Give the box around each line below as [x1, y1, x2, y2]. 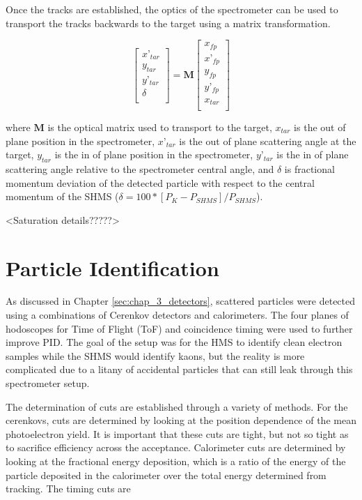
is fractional [284, 161, 335, 176]
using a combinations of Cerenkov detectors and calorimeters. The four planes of [6, 308, 349, 322]
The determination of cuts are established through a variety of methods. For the [6, 399, 348, 414]
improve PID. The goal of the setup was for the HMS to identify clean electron [6, 335, 343, 349]
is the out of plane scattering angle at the [179, 133, 356, 148]
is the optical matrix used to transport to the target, [47, 120, 272, 134]
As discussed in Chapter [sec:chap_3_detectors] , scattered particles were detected [6, 294, 356, 308]
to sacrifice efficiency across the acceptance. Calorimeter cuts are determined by [6, 440, 346, 455]
